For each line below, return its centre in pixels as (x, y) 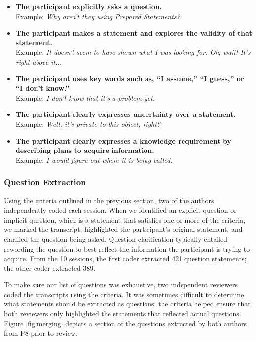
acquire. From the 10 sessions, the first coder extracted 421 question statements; (125, 258)
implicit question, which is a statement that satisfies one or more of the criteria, (125, 219)
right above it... (39, 61)
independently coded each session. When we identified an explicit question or (120, 210)
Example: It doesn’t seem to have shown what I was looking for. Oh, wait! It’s (133, 52)
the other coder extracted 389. (50, 268)
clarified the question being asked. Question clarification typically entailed (116, 239)
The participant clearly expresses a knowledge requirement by (124, 140)
